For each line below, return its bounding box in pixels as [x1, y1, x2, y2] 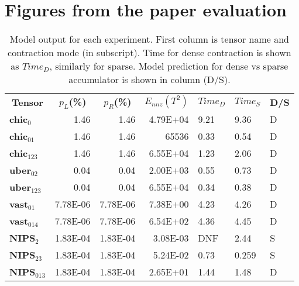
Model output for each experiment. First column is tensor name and [9, 32, 289, 46]
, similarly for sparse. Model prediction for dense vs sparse [49, 59, 288, 73]
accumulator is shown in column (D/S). [68, 73, 231, 87]
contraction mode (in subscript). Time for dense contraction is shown [8, 46, 291, 60]
